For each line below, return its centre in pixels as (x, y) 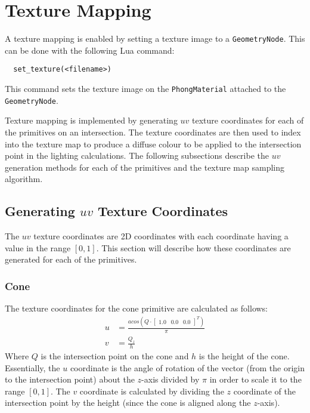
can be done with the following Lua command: (90, 50)
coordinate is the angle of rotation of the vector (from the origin (187, 367)
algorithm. (24, 179)
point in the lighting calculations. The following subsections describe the (137, 155)
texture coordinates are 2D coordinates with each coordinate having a (161, 236)
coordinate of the (264, 391)
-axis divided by (170, 379)
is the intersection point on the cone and (115, 356)
